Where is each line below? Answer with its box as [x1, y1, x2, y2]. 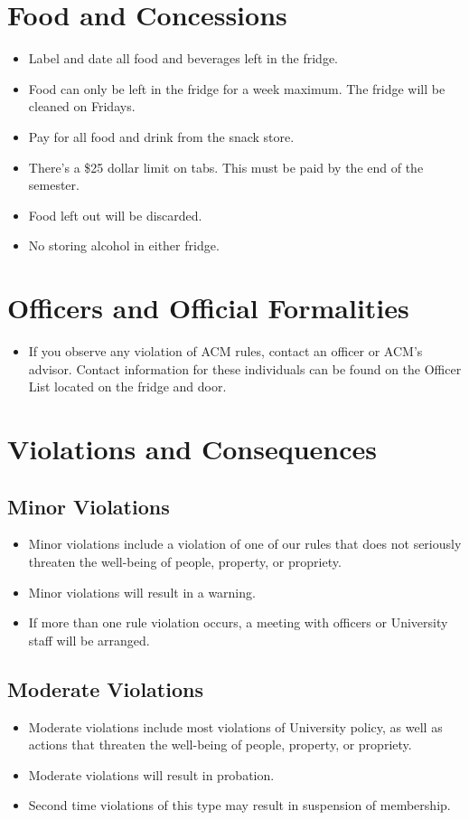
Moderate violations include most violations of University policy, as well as [28, 717, 443, 736]
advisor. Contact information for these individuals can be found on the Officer [28, 359, 462, 378]
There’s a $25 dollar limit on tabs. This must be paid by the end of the [28, 157, 424, 176]
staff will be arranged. [28, 630, 150, 649]
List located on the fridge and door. [28, 377, 227, 396]
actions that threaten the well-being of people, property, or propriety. [28, 735, 412, 754]
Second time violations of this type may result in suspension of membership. [28, 796, 451, 815]
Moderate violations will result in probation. [28, 765, 275, 784]
